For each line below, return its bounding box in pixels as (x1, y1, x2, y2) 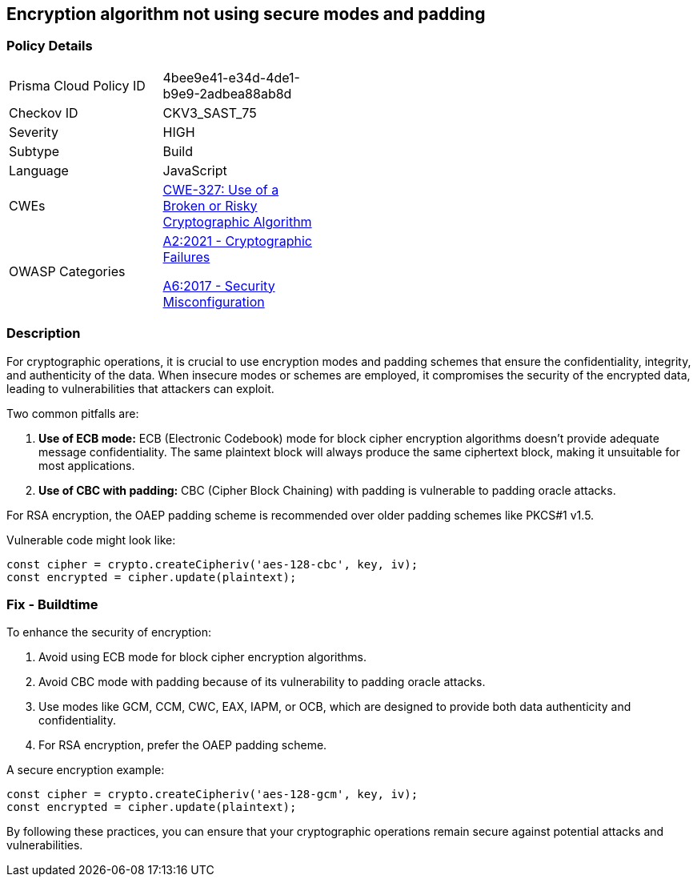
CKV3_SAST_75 (162, 104, 257, 121)
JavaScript (162, 162, 227, 179)
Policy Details (6, 38, 93, 54)
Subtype (9, 142, 60, 159)
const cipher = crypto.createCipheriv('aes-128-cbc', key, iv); (6, 557, 419, 571)
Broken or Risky (162, 197, 258, 214)
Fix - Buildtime (6, 596, 98, 612)
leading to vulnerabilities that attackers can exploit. (6, 381, 274, 395)
